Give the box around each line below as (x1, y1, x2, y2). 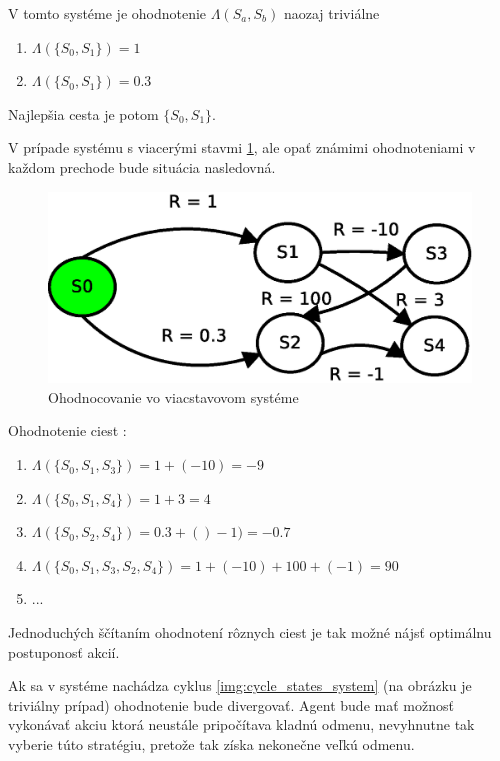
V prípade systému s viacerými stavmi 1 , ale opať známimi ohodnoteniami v (8, 137, 476, 158)
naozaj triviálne (283, 3, 380, 23)
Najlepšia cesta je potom (8, 103, 159, 124)
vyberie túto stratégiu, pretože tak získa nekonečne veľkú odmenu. (8, 733, 415, 754)
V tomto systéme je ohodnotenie (8, 3, 207, 23)
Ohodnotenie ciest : (8, 420, 127, 441)
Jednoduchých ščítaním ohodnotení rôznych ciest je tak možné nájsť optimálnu (8, 622, 492, 643)
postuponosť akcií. (8, 641, 120, 662)
